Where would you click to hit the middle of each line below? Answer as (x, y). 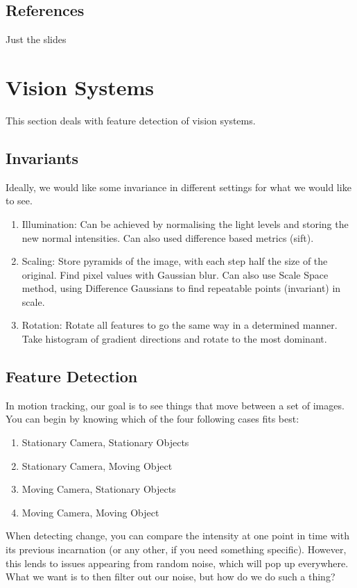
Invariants (42, 157)
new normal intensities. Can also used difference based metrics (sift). (168, 237)
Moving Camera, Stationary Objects (99, 489)
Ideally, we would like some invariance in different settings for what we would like (178, 187)
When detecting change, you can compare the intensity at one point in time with (177, 536)
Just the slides (36, 39)
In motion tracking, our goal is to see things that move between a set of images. (175, 405)
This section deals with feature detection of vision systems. (131, 120)
